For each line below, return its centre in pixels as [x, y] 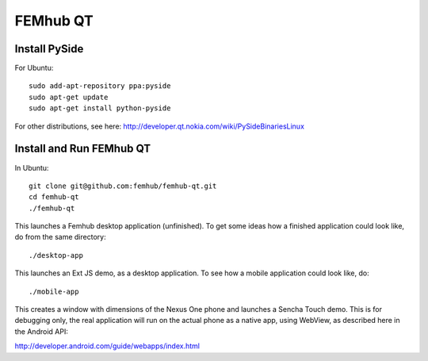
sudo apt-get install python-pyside [100, 108]
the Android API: [42, 331]
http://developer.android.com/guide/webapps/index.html [107, 346]
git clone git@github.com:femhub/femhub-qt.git [123, 186]
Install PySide [49, 49]
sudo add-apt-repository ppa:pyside [100, 86]
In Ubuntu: [32, 167]
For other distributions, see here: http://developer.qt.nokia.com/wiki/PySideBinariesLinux [160, 126]
